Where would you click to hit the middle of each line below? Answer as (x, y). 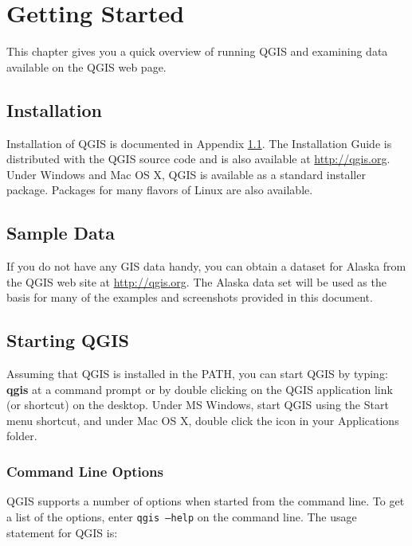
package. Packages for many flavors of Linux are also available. (160, 190)
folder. (22, 436)
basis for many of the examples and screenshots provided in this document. (190, 297)
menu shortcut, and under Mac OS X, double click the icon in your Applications (203, 420)
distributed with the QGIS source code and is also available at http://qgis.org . (198, 159)
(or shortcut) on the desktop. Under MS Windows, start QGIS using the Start (198, 405)
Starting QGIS (68, 340)
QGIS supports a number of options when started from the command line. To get (206, 501)
